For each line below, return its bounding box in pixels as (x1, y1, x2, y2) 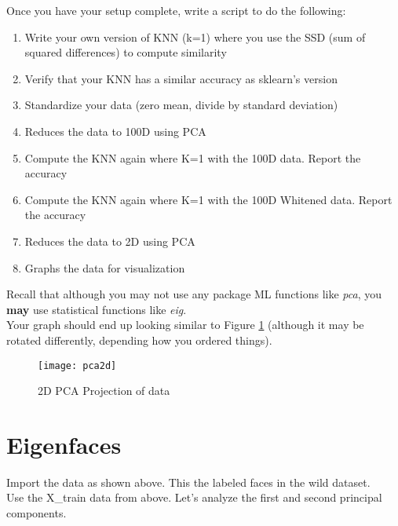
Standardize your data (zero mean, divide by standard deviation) (24, 97, 338, 113)
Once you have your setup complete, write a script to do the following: (6, 2, 346, 18)
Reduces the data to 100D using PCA (24, 122, 206, 139)
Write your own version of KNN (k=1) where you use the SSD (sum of (24, 28, 366, 45)
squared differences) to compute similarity (24, 44, 227, 60)
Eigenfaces (6, 428, 122, 460)
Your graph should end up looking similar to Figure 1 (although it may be (6, 316, 364, 333)
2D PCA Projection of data (38, 382, 170, 399)
